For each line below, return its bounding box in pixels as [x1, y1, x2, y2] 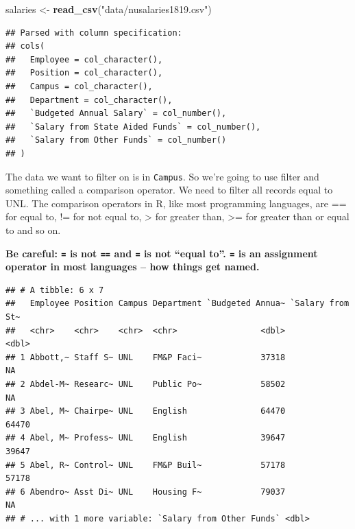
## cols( [5, 41, 45, 51]
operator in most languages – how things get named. [5, 259, 260, 274]
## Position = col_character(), [5, 68, 163, 78]
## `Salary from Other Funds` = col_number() [5, 135, 227, 145]
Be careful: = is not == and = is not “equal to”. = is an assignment [5, 246, 318, 260]
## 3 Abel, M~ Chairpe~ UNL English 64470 [5, 406, 286, 416]
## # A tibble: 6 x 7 [5, 285, 104, 295]
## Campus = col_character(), [5, 81, 153, 91]
